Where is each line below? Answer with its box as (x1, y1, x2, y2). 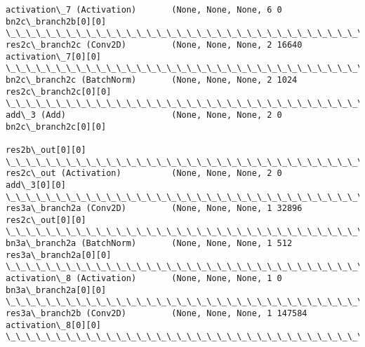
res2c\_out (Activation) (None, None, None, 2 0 (6, 168, 282, 179)
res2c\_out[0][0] (6, 215, 86, 225)
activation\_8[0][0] (6, 320, 102, 330)
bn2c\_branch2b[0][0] (6, 16, 107, 27)
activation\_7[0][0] (6, 51, 102, 62)
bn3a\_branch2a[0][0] (6, 285, 107, 295)
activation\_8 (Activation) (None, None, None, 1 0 (6, 273, 282, 284)
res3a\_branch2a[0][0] (6, 250, 112, 260)
